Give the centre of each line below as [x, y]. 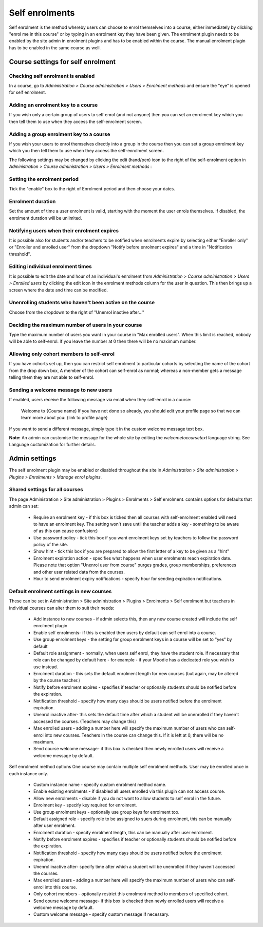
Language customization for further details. [52, 445]
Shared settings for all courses [46, 490]
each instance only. [28, 773]
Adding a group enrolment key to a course [60, 134]
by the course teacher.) [57, 680]
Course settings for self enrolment [62, 62]
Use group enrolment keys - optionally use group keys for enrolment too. [106, 812]
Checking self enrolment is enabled [52, 76]
